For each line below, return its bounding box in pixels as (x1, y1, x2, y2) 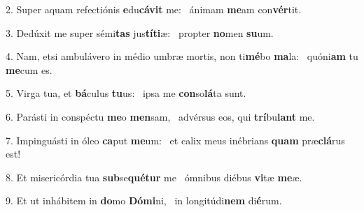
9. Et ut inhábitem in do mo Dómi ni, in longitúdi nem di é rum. (6, 193, 282, 208)
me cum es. (6, 62, 52, 77)
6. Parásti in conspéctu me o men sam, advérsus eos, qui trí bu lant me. (6, 109, 315, 123)
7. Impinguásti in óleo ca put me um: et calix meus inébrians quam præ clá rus (6, 132, 345, 147)
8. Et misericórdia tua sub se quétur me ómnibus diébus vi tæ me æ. (6, 169, 302, 184)
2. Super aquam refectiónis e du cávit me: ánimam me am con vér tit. (6, 2, 302, 16)
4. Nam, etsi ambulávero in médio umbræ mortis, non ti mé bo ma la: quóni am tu (6, 49, 358, 63)
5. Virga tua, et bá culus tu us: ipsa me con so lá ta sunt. (6, 86, 246, 100)
